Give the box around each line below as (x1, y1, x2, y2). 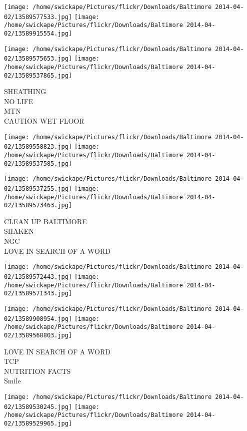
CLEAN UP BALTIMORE (4, 216, 87, 226)
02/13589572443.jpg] (4, 273, 72, 280)
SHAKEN (4, 226, 34, 236)
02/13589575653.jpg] (4, 55, 72, 63)
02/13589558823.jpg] (4, 143, 72, 151)
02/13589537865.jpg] (4, 72, 72, 79)
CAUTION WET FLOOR (4, 116, 84, 126)
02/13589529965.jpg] (4, 419, 72, 427)
